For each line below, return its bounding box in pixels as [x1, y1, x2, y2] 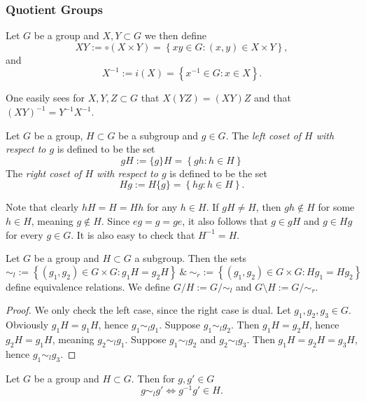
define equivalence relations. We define [6, 279, 171, 293]
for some [318, 200, 355, 214]
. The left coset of [225, 127, 302, 142]
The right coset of [6, 165, 82, 180]
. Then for [131, 370, 175, 385]
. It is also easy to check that [71, 227, 195, 242]
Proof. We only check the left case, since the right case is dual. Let [6, 303, 291, 317]
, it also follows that [182, 213, 268, 228]
